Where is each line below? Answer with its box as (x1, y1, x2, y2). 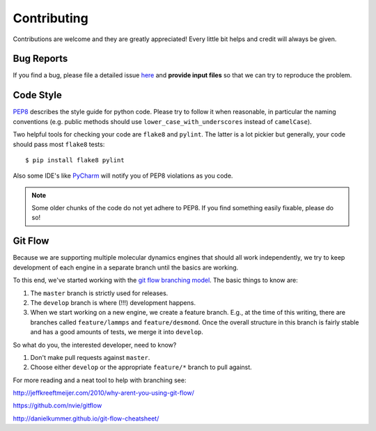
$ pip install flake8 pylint (25, 156, 125, 164)
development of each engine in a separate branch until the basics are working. (13, 263, 239, 272)
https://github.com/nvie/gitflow (13, 401, 102, 410)
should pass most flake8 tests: (13, 140, 105, 148)
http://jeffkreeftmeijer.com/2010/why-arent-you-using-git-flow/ (13, 389, 195, 397)
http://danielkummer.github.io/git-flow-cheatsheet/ (13, 414, 159, 423)
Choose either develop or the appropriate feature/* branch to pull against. (30, 363, 252, 372)
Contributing (13, 10, 88, 26)
